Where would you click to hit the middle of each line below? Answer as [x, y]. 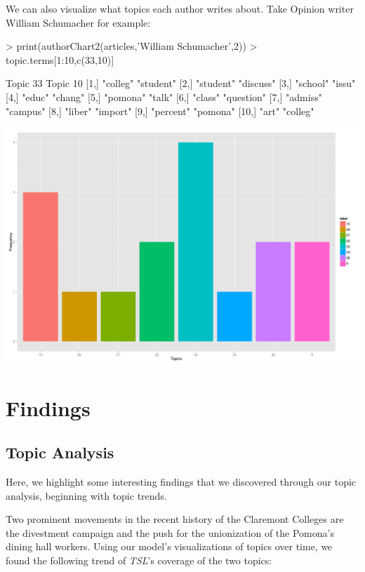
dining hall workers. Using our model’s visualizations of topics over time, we [169, 546]
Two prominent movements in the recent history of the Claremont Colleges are [175, 519]
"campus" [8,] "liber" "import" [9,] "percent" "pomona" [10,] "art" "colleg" [160, 111]
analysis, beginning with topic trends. [86, 495]
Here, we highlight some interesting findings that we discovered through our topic [181, 481]
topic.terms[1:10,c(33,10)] [60, 59]
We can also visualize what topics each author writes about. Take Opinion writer [180, 8]
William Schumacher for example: [78, 22]
